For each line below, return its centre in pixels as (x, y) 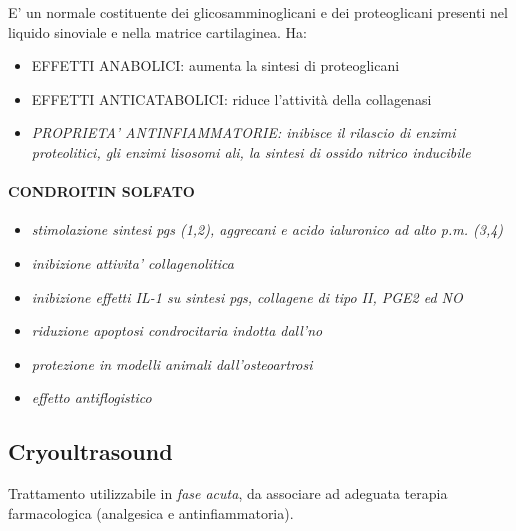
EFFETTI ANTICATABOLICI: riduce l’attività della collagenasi (231, 98)
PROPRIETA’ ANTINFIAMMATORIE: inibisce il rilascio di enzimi (243, 132)
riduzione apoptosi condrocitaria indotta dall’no (177, 330)
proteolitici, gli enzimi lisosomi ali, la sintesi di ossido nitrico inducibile (251, 151)
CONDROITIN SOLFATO (101, 191)
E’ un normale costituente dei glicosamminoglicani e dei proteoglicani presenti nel (258, 12)
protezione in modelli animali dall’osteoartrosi (172, 363)
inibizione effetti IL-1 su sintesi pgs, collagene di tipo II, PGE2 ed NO (247, 296)
